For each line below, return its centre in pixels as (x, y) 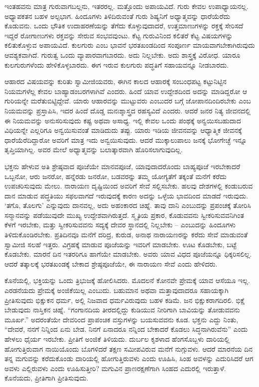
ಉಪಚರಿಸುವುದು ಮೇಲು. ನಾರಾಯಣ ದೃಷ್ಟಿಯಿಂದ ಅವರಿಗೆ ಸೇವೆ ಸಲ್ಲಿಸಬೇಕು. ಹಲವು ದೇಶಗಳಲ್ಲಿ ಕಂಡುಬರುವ (129, 186)
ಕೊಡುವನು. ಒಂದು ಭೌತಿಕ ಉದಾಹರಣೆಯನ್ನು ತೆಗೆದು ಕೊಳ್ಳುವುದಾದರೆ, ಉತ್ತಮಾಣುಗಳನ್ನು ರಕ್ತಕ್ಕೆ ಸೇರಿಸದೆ (124, 26)
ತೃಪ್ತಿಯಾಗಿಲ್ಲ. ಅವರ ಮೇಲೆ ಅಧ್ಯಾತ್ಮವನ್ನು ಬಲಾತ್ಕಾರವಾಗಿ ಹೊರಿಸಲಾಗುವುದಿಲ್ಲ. (94, 149)
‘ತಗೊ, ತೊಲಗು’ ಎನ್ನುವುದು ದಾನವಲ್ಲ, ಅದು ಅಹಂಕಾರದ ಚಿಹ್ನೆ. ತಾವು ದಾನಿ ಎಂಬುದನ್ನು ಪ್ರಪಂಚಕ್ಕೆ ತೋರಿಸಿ (128, 205)
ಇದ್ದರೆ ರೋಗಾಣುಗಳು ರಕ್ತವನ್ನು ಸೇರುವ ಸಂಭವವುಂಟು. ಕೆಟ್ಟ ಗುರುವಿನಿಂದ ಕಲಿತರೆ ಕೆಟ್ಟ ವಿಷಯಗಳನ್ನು (119, 35)
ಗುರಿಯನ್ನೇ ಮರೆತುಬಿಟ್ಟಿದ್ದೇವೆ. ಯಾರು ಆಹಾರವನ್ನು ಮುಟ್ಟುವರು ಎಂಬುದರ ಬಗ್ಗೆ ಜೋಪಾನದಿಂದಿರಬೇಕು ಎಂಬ (128, 101)
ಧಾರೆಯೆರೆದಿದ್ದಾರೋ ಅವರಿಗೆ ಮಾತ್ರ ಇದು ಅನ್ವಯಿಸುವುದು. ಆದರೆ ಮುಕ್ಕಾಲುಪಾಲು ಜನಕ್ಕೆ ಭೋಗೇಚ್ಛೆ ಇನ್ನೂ (126, 140)
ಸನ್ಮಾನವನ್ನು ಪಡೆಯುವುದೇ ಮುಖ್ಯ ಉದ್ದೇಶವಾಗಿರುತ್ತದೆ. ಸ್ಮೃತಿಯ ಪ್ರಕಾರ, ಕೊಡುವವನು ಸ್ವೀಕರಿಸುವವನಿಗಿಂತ (124, 215)
